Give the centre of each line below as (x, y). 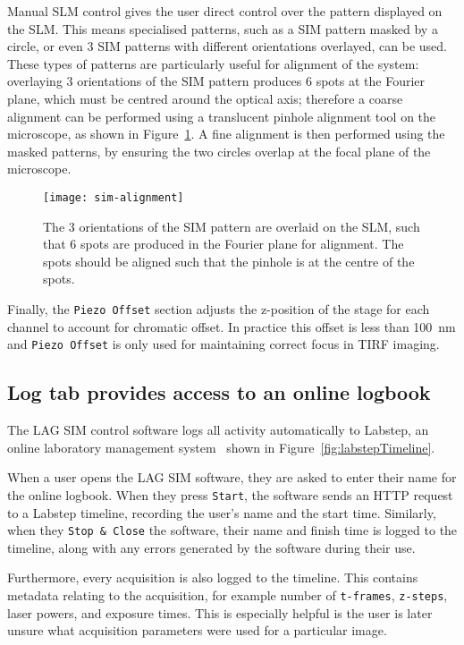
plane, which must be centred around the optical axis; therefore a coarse (205, 98)
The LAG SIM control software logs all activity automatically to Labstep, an (218, 430)
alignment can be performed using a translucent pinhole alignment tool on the (222, 116)
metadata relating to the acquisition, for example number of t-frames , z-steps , (228, 594)
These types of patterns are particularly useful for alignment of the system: (213, 63)
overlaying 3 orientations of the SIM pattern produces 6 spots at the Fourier (216, 81)
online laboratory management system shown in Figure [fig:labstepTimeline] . (221, 447)
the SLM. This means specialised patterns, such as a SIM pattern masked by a (223, 28)
